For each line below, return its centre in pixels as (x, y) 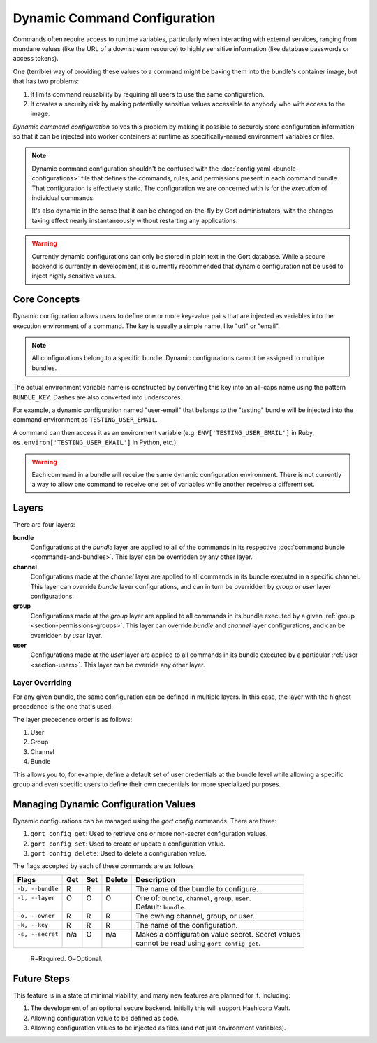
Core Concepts (46, 300)
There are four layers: (44, 525)
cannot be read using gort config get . (198, 943)
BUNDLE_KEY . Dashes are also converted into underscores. (98, 397)
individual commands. (63, 198)
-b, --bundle (38, 889)
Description (156, 879)
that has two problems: (46, 81)
